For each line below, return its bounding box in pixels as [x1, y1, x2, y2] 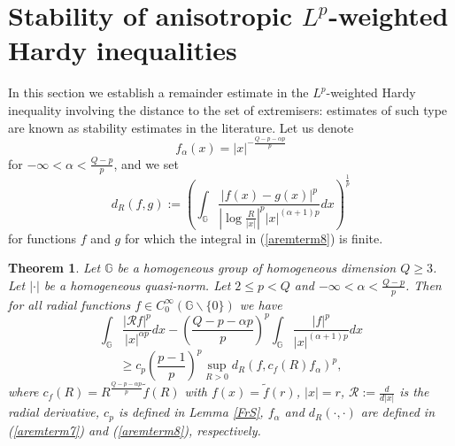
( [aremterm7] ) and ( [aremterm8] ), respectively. [8, 420, 261, 439]
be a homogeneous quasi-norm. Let [43, 275, 231, 294]
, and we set [113, 154, 179, 173]
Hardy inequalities [8, 32, 237, 68]
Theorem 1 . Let [8, 258, 101, 277]
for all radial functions [8, 295, 131, 313]
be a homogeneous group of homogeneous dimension [117, 258, 397, 277]
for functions [8, 228, 77, 247]
